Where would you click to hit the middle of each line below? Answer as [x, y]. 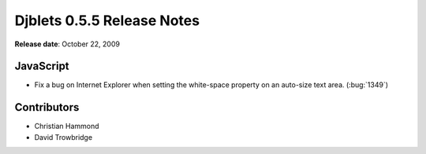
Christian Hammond [67, 126]
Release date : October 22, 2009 [67, 44]
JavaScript [42, 66]
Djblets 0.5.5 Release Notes [107, 20]
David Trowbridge [64, 137]
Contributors [47, 107]
